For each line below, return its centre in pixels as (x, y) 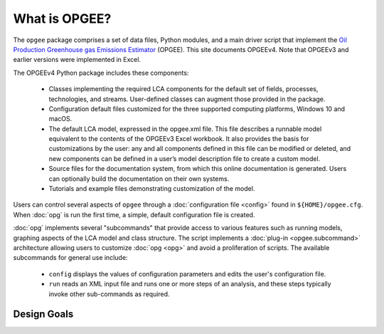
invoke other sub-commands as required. (109, 294)
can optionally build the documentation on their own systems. (139, 179)
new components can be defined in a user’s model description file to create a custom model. (185, 158)
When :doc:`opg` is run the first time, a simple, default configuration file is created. (134, 214)
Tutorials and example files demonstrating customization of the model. (152, 189)
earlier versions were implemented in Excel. (77, 60)
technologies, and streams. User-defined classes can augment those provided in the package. (187, 99)
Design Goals (43, 314)
